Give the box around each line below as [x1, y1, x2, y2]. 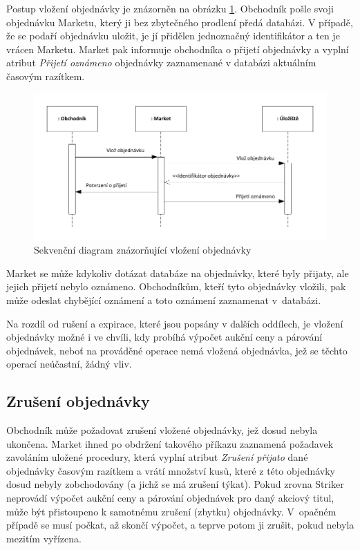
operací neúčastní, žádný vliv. [6, 357, 132, 371]
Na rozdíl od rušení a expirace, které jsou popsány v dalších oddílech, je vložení [6, 316, 343, 330]
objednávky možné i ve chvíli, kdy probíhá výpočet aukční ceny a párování [6, 330, 323, 344]
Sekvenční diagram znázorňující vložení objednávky [34, 243, 252, 257]
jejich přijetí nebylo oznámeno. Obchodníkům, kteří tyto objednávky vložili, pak [6, 279, 346, 294]
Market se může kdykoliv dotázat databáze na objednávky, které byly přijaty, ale [6, 265, 349, 280]
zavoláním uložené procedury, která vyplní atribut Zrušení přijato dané [6, 450, 308, 464]
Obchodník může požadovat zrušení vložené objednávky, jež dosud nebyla [6, 423, 318, 437]
